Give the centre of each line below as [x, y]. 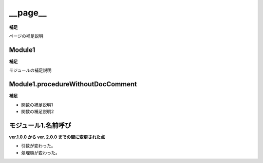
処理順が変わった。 [40, 152]
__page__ [28, 13]
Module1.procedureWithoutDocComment [73, 84]
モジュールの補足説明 [30, 70]
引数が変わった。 [38, 146]
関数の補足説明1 [37, 105]
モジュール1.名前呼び [40, 125]
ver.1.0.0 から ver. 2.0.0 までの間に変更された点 [57, 137]
